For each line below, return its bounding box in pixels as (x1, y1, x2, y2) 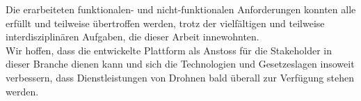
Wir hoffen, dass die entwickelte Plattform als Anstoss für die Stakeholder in (6, 42, 332, 57)
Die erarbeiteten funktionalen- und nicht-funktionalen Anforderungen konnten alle (6, 2, 356, 16)
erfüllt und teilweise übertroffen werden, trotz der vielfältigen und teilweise (6, 15, 325, 30)
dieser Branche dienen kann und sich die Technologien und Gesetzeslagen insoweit (6, 56, 355, 71)
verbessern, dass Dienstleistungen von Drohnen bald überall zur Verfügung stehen (6, 70, 354, 84)
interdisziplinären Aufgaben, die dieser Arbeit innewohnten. (6, 29, 259, 44)
